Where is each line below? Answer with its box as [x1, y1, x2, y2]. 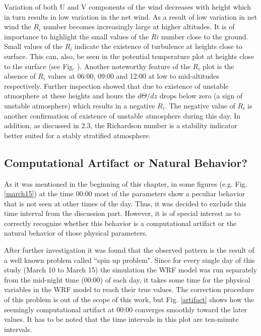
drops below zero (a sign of [159, 90, 243, 101]
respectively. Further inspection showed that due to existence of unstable [4, 80, 229, 91]
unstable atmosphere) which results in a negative [4, 100, 155, 110]
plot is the [203, 61, 234, 71]
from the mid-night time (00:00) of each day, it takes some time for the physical [4, 274, 250, 285]
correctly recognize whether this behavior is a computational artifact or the [4, 217, 237, 228]
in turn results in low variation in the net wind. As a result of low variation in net [4, 11, 257, 22]
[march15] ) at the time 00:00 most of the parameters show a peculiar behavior [4, 188, 245, 199]
